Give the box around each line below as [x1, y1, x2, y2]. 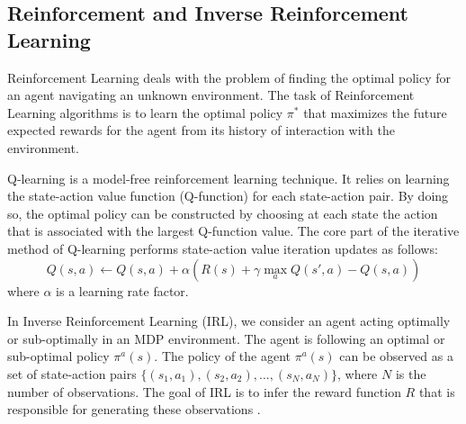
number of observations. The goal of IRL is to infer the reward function [7, 382, 401, 401]
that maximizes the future [303, 103, 447, 122]
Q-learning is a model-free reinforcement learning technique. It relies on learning [7, 168, 450, 187]
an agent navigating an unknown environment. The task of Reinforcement [7, 86, 415, 104]
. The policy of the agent [154, 347, 291, 365]
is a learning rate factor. [56, 281, 189, 300]
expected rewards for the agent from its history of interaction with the [7, 121, 395, 140]
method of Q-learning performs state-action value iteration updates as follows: [7, 239, 438, 257]
